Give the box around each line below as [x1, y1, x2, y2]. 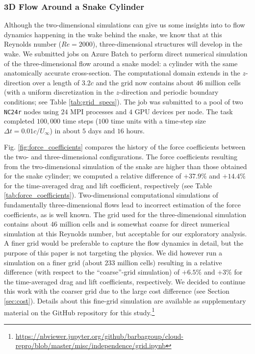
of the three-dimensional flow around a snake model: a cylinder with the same [4, 58, 238, 68]
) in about [50, 125, 80, 135]
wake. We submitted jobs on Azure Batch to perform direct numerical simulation [4, 49, 248, 58]
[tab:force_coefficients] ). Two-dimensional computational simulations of [4, 190, 218, 200]
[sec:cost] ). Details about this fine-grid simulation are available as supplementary [4, 295, 246, 305]
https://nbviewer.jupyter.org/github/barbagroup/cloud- [15, 330, 183, 341]
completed [4, 116, 35, 126]
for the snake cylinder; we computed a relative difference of [4, 171, 181, 181]
